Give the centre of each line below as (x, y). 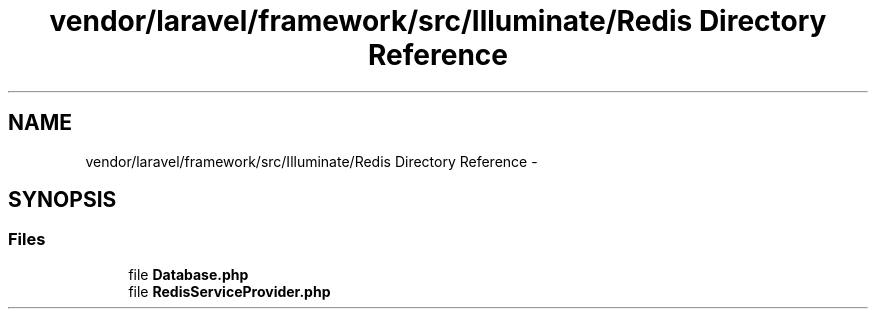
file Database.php (188, 274)
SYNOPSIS (62, 200)
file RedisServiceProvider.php (229, 291)
